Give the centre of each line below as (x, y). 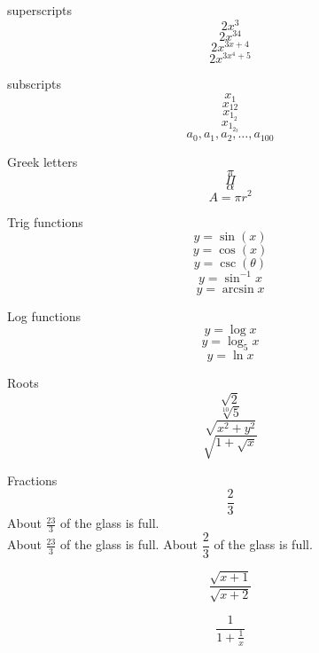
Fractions (32, 480)
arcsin (238, 289)
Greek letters (43, 161)
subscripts (34, 84)
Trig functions (45, 221)
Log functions (44, 315)
